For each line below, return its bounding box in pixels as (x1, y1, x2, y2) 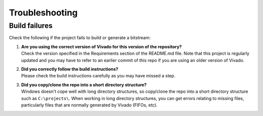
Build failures (9, 21, 53, 30)
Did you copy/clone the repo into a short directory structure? (21, 82, 147, 87)
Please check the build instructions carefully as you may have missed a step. (21, 73, 175, 79)
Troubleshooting (9, 7, 78, 18)
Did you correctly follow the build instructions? (21, 66, 119, 72)
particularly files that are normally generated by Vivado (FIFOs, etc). (21, 102, 158, 108)
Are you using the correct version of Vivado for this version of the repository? (21, 43, 182, 49)
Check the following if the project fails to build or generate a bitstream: (9, 35, 151, 41)
